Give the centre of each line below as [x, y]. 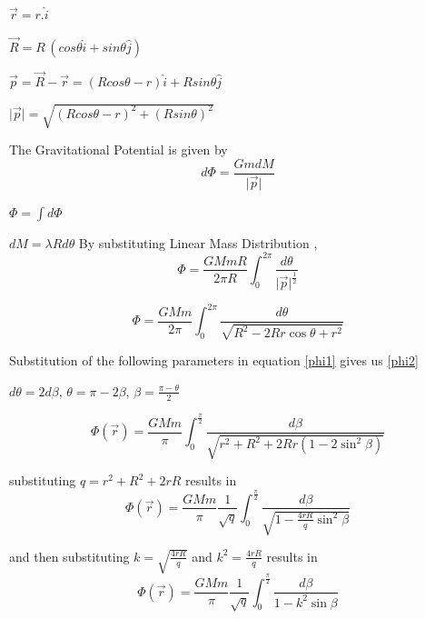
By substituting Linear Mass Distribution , [198, 242]
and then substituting [69, 556]
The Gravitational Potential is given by [119, 150]
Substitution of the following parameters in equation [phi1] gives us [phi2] [214, 360]
